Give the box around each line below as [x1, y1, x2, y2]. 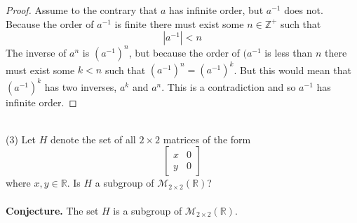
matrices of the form [163, 131, 251, 146]
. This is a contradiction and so [161, 79, 296, 94]
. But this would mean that [234, 62, 351, 77]
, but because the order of [128, 45, 240, 59]
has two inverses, [44, 79, 117, 94]
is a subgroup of [113, 203, 182, 217]
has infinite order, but [169, 3, 264, 17]
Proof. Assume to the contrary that [6, 3, 158, 17]
